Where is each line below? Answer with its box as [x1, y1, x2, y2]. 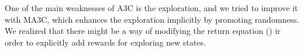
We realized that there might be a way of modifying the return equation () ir [5, 25, 281, 37]
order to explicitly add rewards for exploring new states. [5, 36, 206, 48]
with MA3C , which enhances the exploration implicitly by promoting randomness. [5, 13, 299, 25]
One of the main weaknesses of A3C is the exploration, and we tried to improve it [5, 2, 298, 13]
